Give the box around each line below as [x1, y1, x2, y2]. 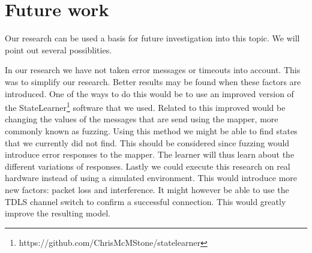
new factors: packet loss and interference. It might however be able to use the [5, 183, 289, 195]
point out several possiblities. [5, 43, 112, 56]
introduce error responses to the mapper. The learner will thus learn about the [5, 148, 295, 161]
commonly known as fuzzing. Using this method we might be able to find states [5, 124, 298, 137]
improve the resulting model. [5, 207, 110, 219]
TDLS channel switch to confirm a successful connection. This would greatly [5, 195, 286, 207]
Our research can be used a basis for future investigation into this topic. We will [5, 32, 300, 44]
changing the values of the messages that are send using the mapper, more [5, 113, 278, 125]
